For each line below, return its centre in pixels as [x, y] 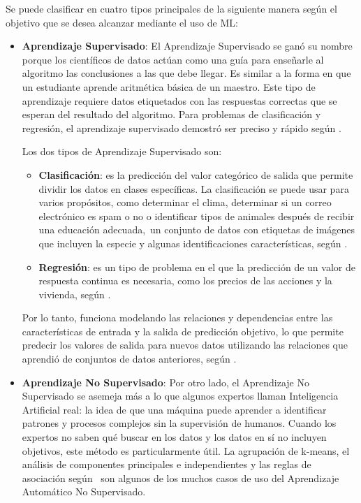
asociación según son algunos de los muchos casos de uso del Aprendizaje [180, 478]
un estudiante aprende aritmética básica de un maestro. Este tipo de [169, 86]
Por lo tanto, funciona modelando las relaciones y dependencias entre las [177, 318]
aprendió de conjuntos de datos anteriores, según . [129, 359]
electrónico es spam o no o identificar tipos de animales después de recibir [197, 216]
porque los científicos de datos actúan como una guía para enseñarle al [173, 59]
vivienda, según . [75, 294]
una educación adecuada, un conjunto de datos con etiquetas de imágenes [197, 229]
